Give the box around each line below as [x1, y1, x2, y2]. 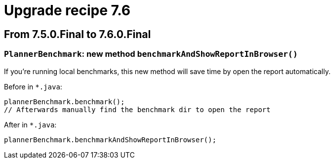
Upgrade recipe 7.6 [4, 2, 130, 19]
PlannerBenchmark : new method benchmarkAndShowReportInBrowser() [4, 49, 298, 59]
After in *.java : [4, 120, 57, 129]
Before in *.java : [4, 82, 62, 91]
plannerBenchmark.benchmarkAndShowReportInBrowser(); [4, 135, 216, 144]
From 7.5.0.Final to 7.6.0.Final [4, 28, 151, 41]
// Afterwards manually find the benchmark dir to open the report [4, 105, 271, 114]
